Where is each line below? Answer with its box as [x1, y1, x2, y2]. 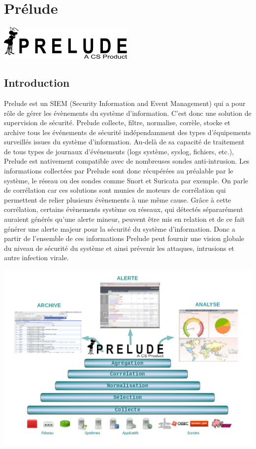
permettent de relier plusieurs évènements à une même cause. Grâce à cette [4, 194, 231, 205]
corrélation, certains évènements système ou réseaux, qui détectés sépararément [4, 204, 243, 214]
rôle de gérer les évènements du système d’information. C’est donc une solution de [4, 107, 252, 118]
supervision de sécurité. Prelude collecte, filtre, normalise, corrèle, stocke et [4, 117, 230, 128]
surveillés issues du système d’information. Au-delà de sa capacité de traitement [4, 137, 245, 147]
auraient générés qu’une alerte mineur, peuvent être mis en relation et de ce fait [4, 214, 245, 224]
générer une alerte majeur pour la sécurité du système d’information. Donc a [4, 223, 235, 234]
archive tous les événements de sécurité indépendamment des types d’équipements [4, 127, 251, 137]
